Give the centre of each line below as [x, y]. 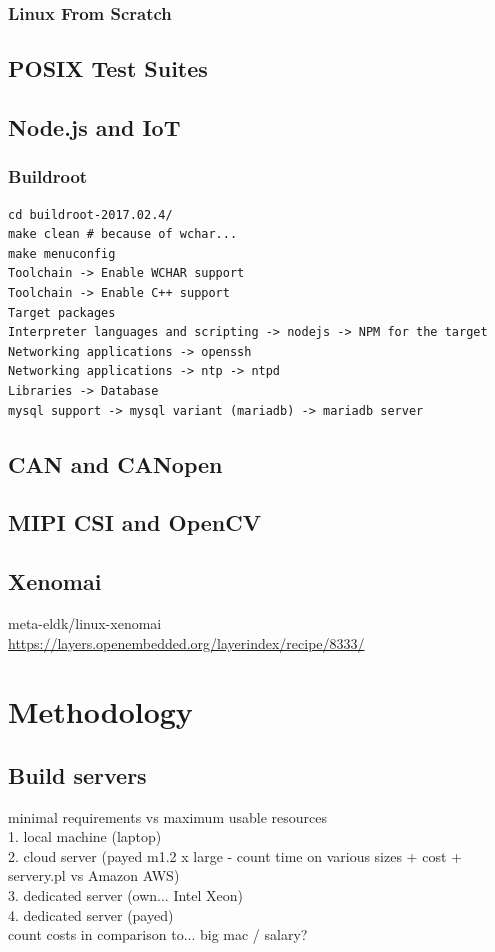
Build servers [77, 774]
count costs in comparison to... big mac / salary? [158, 934]
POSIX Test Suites [108, 68]
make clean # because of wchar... [123, 234]
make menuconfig [62, 253]
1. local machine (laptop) [85, 836]
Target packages [62, 312]
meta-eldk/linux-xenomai [85, 622]
